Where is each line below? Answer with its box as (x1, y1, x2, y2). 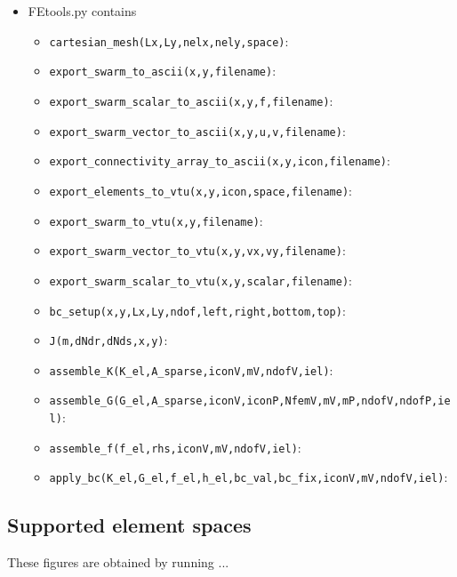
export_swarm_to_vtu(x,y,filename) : (49, 211, 263, 229)
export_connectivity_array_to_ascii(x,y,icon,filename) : (49, 151, 390, 170)
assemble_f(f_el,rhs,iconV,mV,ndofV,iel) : (49, 437, 301, 456)
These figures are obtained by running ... (7, 553, 229, 572)
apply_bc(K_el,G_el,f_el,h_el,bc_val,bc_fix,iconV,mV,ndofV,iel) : (49, 468, 448, 486)
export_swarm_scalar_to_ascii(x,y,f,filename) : (49, 91, 333, 109)
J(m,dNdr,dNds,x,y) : (49, 331, 168, 349)
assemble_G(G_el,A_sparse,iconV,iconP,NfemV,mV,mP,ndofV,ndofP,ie (49, 395, 451, 408)
